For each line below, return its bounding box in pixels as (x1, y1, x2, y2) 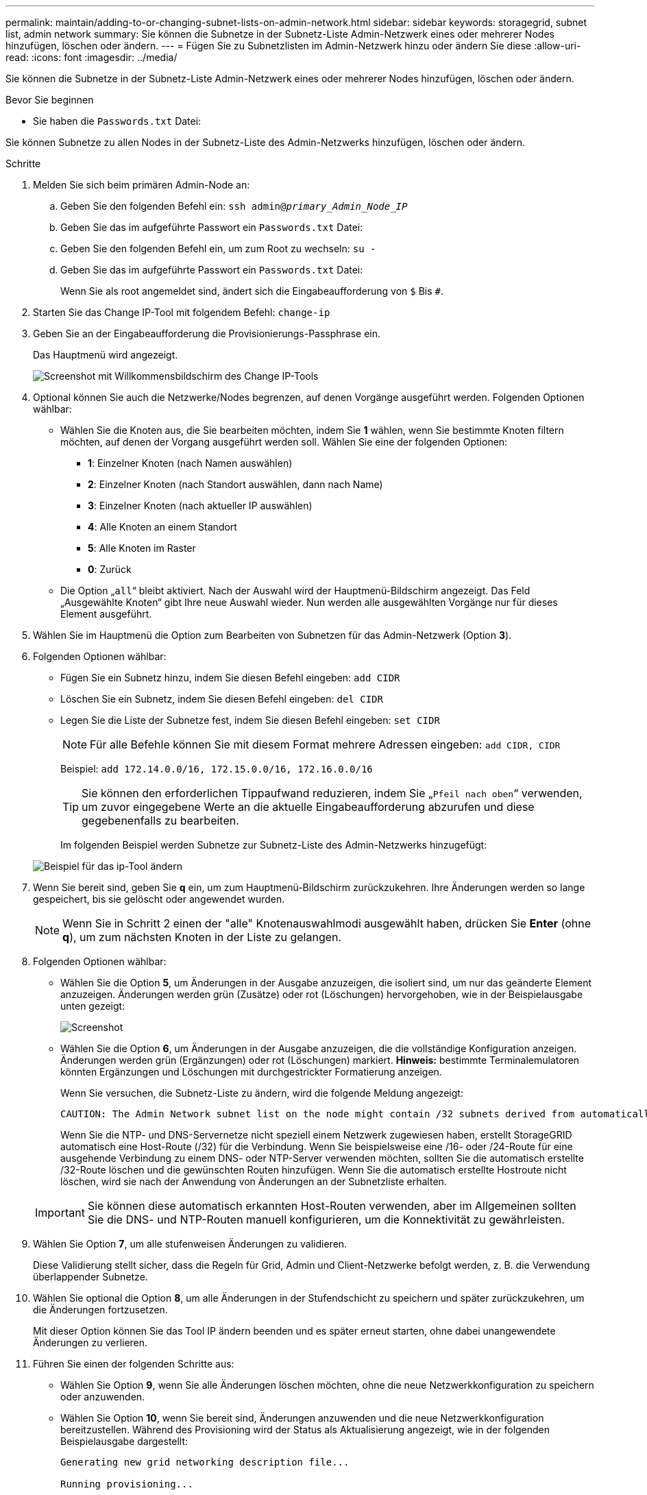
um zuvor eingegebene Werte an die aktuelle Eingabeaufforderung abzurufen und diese (82, 800, 535, 814)
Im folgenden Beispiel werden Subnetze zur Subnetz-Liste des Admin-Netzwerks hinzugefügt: (60, 839, 487, 851)
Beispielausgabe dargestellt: (60, 1435, 188, 1447)
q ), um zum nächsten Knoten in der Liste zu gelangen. (62, 930, 342, 944)
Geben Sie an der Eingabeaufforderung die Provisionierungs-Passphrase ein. (33, 328, 381, 339)
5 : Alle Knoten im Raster (88, 542, 196, 554)
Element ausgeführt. (60, 608, 152, 620)
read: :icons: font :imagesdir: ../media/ (5, 51, 178, 63)
